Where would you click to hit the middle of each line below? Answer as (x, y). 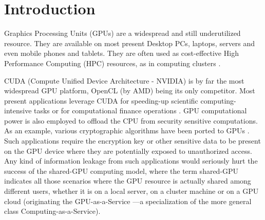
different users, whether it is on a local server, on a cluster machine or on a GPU (131, 191)
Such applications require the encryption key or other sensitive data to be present (132, 141)
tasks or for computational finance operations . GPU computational (140, 111)
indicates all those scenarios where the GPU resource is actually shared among (128, 181)
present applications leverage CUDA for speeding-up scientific (101, 100)
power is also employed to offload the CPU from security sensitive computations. (131, 120)
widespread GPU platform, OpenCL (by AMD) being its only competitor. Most (130, 91)
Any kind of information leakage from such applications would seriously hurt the (131, 161)
